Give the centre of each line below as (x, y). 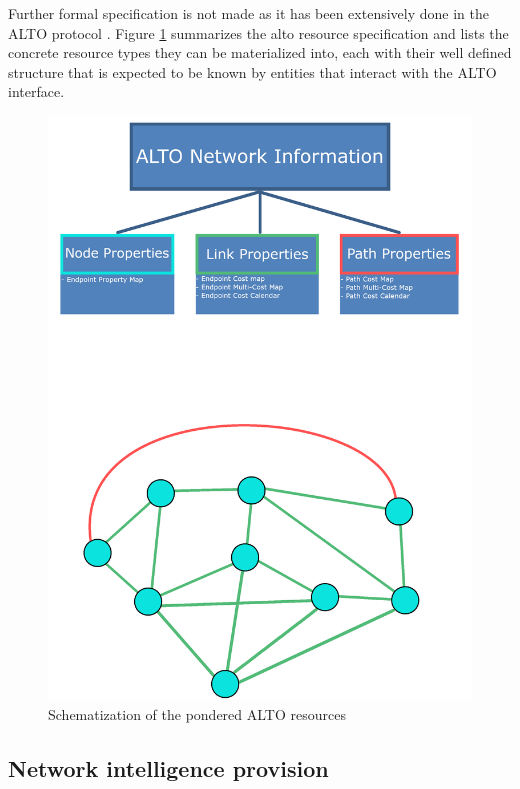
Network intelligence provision (168, 767)
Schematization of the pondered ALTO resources (197, 713)
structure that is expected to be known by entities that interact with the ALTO (252, 71)
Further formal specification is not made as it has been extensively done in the (248, 13)
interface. (36, 91)
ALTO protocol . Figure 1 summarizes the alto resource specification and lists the (258, 32)
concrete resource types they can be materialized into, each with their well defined (260, 52)
